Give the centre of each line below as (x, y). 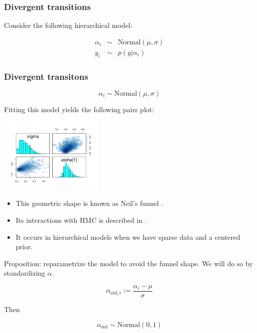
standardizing (25, 273)
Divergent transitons (46, 76)
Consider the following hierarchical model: (68, 25)
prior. (24, 247)
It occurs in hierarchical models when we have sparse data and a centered (128, 237)
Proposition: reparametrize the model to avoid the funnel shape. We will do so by (128, 263)
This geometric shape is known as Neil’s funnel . (89, 203)
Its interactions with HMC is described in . (81, 220)
